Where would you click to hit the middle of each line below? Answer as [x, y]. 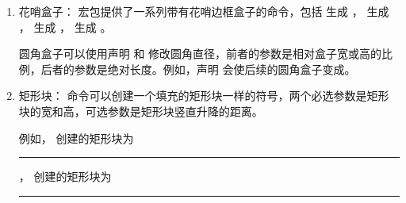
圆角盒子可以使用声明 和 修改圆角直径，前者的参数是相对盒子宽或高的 [200, 54]
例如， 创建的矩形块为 [76, 138]
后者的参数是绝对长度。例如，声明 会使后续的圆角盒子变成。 [198, 69]
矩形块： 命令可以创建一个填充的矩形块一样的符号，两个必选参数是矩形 [204, 96]
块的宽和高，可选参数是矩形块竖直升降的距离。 [141, 111]
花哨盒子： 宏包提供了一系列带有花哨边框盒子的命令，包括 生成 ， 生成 [204, 11]
